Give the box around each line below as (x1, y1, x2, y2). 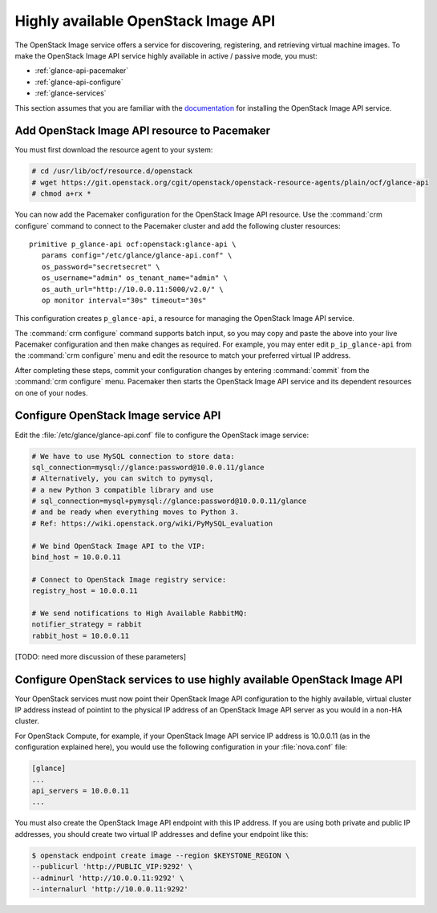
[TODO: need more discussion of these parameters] (14, 651, 187, 661)
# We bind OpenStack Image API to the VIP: (31, 542, 206, 550)
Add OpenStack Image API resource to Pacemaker (14, 124, 271, 138)
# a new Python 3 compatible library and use (31, 485, 214, 494)
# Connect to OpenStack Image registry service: (31, 574, 227, 584)
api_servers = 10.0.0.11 (31, 786, 130, 795)
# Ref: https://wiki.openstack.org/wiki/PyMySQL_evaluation (31, 518, 273, 528)
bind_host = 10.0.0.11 (31, 553, 121, 562)
